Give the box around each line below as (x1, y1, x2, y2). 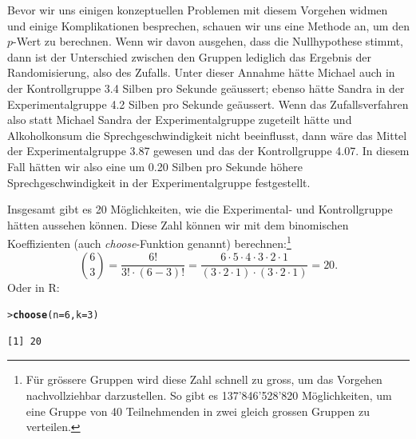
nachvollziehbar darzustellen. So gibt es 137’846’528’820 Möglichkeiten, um (26, 387, 392, 403)
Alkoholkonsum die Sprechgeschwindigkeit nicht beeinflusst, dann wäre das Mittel (7, 126, 407, 143)
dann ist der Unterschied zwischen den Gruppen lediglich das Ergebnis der (7, 48, 371, 65)
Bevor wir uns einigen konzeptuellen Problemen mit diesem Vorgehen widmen (7, 2, 388, 18)
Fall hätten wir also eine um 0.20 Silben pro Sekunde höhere (7, 158, 303, 174)
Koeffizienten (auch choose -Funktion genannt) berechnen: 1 (7, 233, 291, 251)
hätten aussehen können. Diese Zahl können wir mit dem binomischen (7, 216, 349, 233)
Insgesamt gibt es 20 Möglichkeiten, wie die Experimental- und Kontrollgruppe (7, 201, 393, 218)
